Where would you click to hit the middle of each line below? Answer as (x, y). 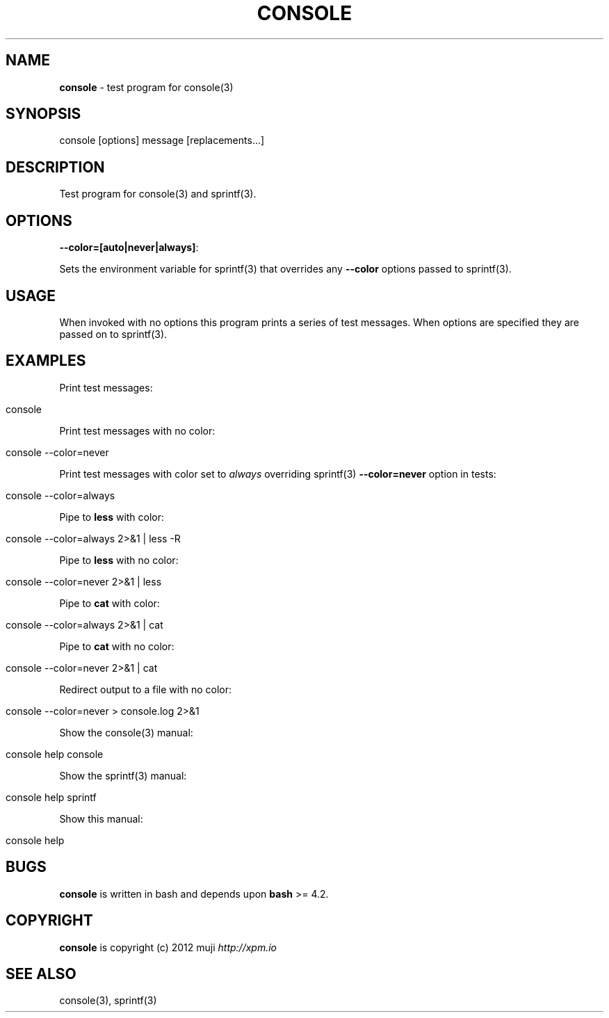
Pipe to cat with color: (109, 603)
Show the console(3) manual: (126, 732)
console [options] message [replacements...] (162, 140)
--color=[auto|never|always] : (129, 248)
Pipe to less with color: (112, 517)
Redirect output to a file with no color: (146, 689)
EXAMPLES (46, 361)
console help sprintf (51, 797)
